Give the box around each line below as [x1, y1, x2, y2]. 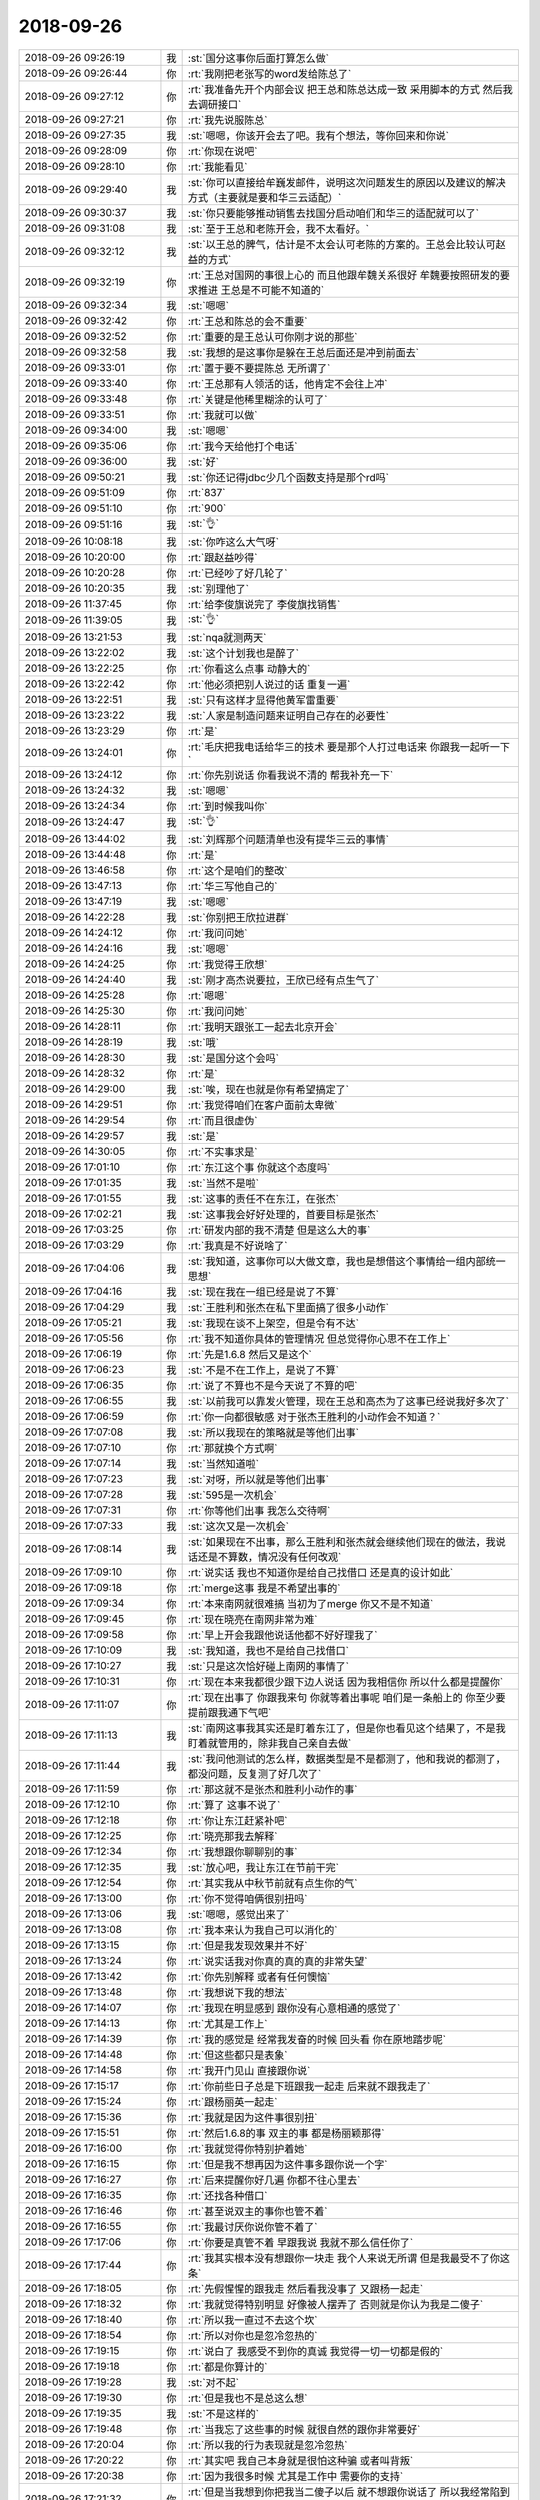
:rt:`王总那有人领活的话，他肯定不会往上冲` [187, 376, 388, 390]
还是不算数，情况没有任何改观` [197, 1550, 342, 1564]
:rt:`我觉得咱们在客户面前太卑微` [187, 1098, 338, 1112]
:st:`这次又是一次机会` [187, 1519, 290, 1533]
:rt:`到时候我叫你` [187, 799, 268, 813]
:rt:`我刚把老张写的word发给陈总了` [187, 66, 352, 80]
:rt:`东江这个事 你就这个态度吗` [187, 1160, 331, 1174]
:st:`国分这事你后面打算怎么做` [187, 51, 330, 65]
